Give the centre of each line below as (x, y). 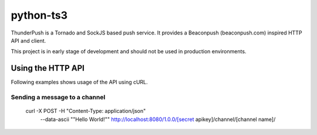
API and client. (28, 40)
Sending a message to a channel (58, 97)
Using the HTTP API (48, 68)
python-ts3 (39, 15)
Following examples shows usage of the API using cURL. (79, 82)
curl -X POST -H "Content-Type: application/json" (86, 111)
